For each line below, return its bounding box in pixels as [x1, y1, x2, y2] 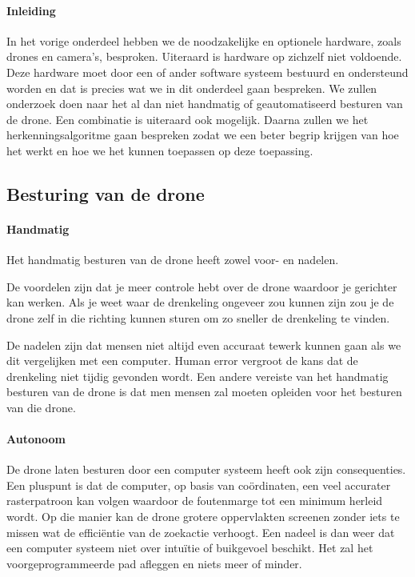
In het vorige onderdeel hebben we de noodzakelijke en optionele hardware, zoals [6, 32, 401, 49]
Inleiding [6, 2, 56, 18]
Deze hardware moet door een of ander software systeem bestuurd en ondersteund [6, 63, 409, 80]
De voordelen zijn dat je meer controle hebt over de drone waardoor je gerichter [6, 278, 397, 295]
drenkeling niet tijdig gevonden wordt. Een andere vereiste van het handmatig [6, 367, 389, 384]
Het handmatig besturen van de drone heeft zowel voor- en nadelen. [6, 251, 339, 268]
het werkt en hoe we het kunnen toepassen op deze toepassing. [6, 142, 313, 158]
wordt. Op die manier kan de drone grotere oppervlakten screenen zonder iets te [6, 508, 400, 525]
